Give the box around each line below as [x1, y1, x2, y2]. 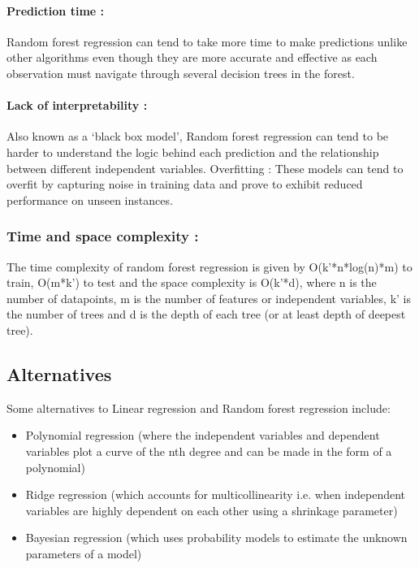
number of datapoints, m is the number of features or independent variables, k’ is [6, 289, 411, 306]
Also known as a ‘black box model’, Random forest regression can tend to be [6, 128, 389, 145]
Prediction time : [6, 2, 105, 19]
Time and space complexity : [6, 226, 199, 246]
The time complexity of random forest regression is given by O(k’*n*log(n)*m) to [6, 258, 413, 275]
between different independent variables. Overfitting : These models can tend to [6, 159, 404, 176]
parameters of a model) [25, 544, 142, 561]
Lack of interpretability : [6, 97, 148, 114]
